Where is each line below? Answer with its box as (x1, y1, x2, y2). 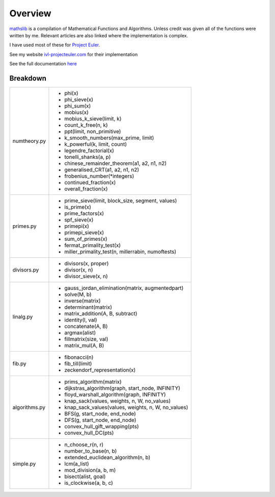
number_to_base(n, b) (64, 448, 117, 455)
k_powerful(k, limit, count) (64, 141, 127, 148)
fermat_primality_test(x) (64, 242, 121, 249)
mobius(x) (64, 109, 89, 116)
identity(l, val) (64, 316, 97, 324)
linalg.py (12, 313, 33, 320)
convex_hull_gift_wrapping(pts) (64, 423, 139, 430)
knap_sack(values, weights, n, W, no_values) (64, 397, 171, 405)
